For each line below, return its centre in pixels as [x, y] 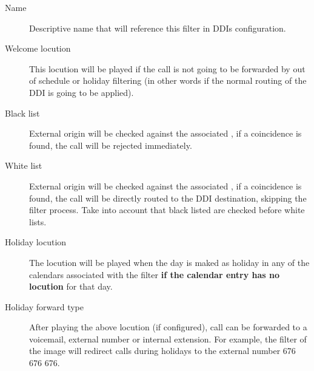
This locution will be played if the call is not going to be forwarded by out [167, 68]
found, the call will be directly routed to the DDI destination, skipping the [168, 198]
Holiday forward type [44, 306]
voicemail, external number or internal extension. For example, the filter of [168, 339]
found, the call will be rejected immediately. [111, 145]
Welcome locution [38, 48]
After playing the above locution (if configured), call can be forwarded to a [168, 327]
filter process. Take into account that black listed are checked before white [167, 210]
